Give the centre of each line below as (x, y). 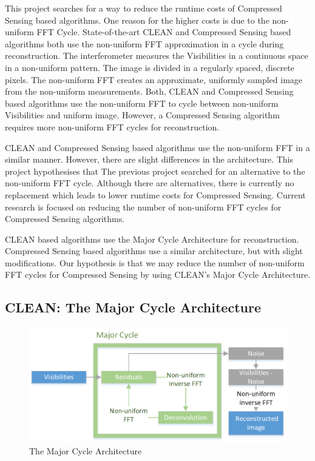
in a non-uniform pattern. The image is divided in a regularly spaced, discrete (150, 67)
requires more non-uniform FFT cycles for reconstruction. (112, 126)
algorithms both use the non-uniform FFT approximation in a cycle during (144, 43)
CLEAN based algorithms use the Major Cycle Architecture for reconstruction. (152, 239)
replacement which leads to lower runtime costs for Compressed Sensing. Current (155, 194)
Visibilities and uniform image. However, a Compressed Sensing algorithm (142, 115)
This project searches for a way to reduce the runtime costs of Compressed (144, 8)
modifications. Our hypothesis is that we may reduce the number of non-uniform (155, 262)
